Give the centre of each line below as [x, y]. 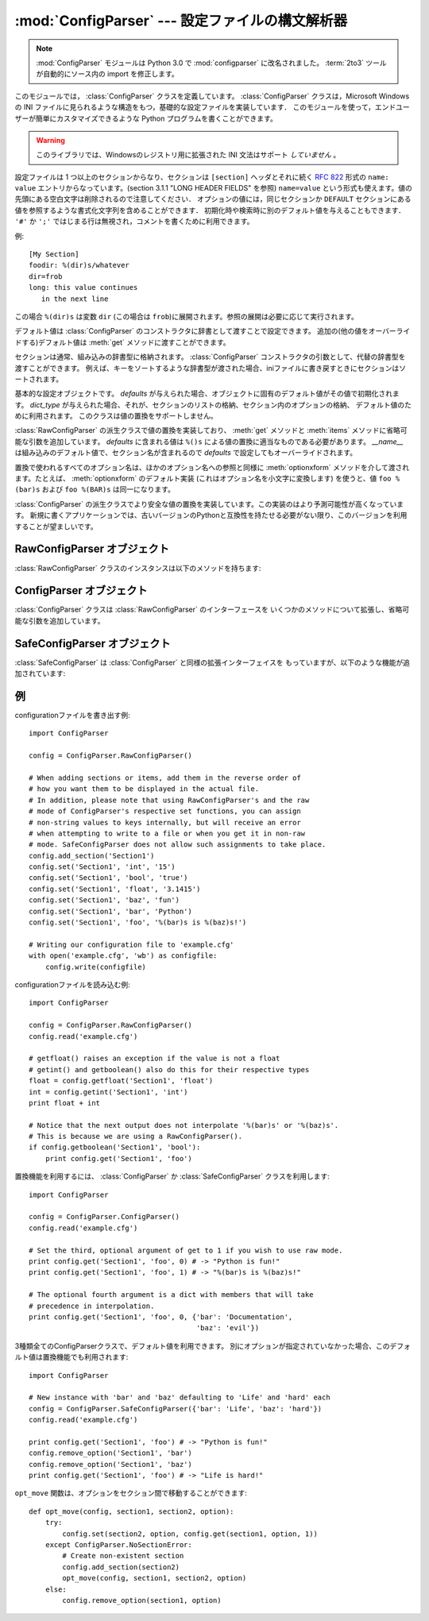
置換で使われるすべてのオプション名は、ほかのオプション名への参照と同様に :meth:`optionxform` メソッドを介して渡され [212, 467]
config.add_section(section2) [121, 1567]
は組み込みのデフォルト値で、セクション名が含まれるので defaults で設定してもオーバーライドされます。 [186, 453]
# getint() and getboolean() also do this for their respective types [169, 1069]
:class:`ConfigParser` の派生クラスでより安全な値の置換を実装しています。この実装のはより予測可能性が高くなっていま [209, 504]
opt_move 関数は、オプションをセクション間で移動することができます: [131, 1493]
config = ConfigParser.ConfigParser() [104, 1217]
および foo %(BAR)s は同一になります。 [108, 489]
